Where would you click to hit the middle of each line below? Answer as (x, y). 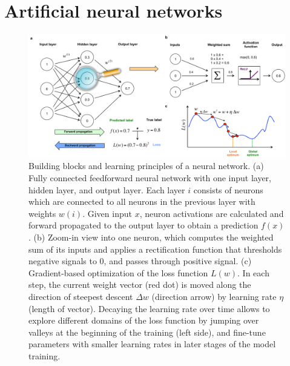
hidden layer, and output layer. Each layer (107, 189)
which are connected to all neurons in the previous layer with (142, 201)
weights (42, 213)
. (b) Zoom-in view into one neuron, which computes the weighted (151, 237)
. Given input (107, 213)
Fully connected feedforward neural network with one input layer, (150, 178)
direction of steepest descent (81, 296)
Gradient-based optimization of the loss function (118, 272)
